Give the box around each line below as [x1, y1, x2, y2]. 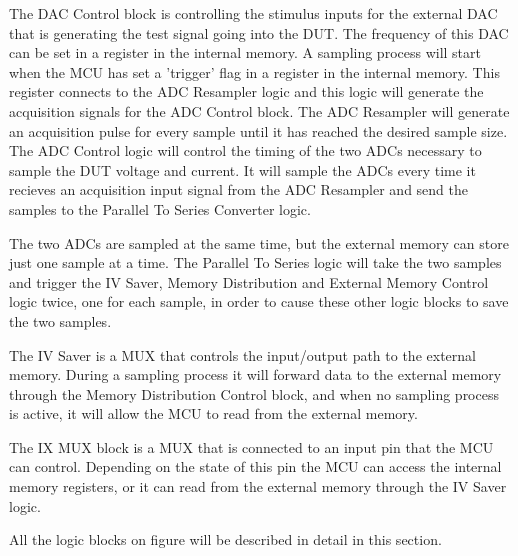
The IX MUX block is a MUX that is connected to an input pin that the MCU [9, 436, 494, 457]
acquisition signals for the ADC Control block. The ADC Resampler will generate [9, 100, 510, 121]
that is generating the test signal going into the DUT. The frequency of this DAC [9, 22, 509, 43]
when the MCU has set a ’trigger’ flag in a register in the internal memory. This [9, 61, 500, 82]
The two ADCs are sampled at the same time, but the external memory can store [9, 232, 509, 253]
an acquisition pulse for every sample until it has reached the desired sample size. [9, 120, 508, 141]
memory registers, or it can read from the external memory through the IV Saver [9, 476, 507, 497]
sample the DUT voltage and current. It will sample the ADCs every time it [9, 159, 476, 180]
